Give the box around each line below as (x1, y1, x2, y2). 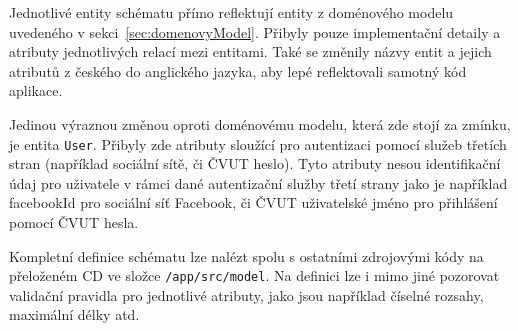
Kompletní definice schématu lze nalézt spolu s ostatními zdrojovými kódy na (9, 245, 484, 266)
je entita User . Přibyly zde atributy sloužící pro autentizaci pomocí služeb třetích (9, 133, 507, 154)
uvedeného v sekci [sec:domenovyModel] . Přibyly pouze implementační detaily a (9, 21, 501, 42)
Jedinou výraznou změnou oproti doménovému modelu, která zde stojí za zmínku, (9, 113, 511, 134)
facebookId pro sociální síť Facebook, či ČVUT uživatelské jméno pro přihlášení (9, 192, 498, 213)
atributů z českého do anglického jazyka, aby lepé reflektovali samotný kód (9, 60, 467, 81)
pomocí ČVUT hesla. (9, 212, 139, 232)
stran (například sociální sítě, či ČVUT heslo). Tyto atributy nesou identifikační (9, 153, 501, 174)
